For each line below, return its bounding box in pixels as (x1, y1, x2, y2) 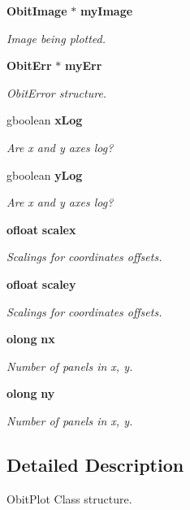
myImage (80, 2, 133, 19)
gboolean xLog (6, 111, 83, 129)
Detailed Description (6, 451, 184, 477)
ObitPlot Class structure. (6, 490, 132, 507)
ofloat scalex (6, 220, 76, 238)
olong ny (6, 385, 55, 402)
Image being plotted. (6, 29, 106, 46)
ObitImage (6, 2, 67, 19)
